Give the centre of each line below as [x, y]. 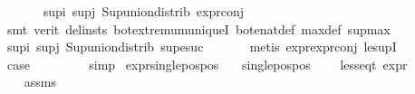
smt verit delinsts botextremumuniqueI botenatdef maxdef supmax [198, 28]
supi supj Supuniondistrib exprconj [143, 11]
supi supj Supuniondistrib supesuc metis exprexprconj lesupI [202, 47]
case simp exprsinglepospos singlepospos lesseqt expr [207, 64]
